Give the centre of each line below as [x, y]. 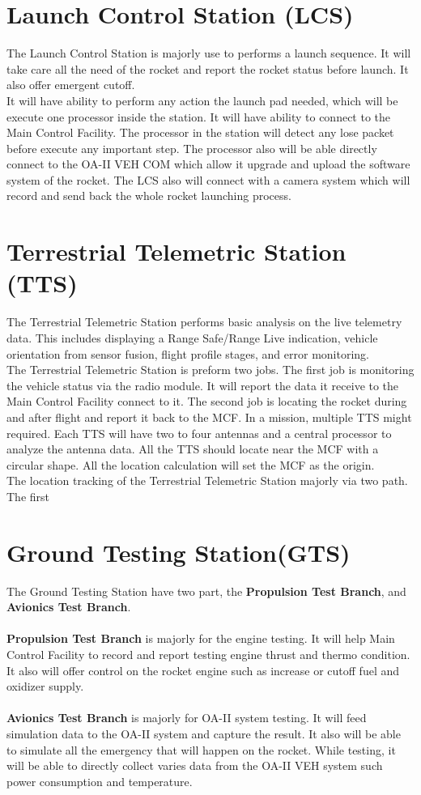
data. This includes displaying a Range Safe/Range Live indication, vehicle [192, 337]
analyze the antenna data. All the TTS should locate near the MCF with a [193, 449]
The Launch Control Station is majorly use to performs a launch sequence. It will [209, 53]
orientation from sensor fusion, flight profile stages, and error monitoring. [188, 353]
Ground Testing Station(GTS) [179, 552]
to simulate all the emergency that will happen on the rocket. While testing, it [201, 749]
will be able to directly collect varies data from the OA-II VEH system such [195, 765]
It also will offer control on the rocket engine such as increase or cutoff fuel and [203, 670]
